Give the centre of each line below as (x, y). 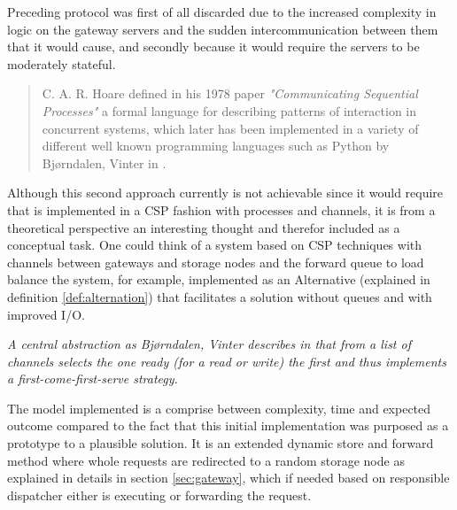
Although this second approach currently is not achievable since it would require (225, 193)
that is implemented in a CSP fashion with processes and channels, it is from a (221, 209)
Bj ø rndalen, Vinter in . (104, 162)
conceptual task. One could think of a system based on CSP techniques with (215, 245)
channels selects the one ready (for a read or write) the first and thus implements (227, 361)
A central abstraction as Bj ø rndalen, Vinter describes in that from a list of (209, 344)
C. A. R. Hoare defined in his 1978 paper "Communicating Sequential (230, 93)
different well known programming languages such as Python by (216, 146)
